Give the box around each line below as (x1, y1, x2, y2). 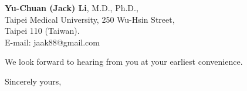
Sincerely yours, (5, 75, 62, 87)
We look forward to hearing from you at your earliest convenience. (5, 55, 243, 68)
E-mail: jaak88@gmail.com (5, 36, 100, 48)
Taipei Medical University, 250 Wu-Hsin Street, (5, 13, 175, 25)
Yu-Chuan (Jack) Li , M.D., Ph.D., (5, 2, 138, 13)
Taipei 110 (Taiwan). (5, 24, 80, 37)
